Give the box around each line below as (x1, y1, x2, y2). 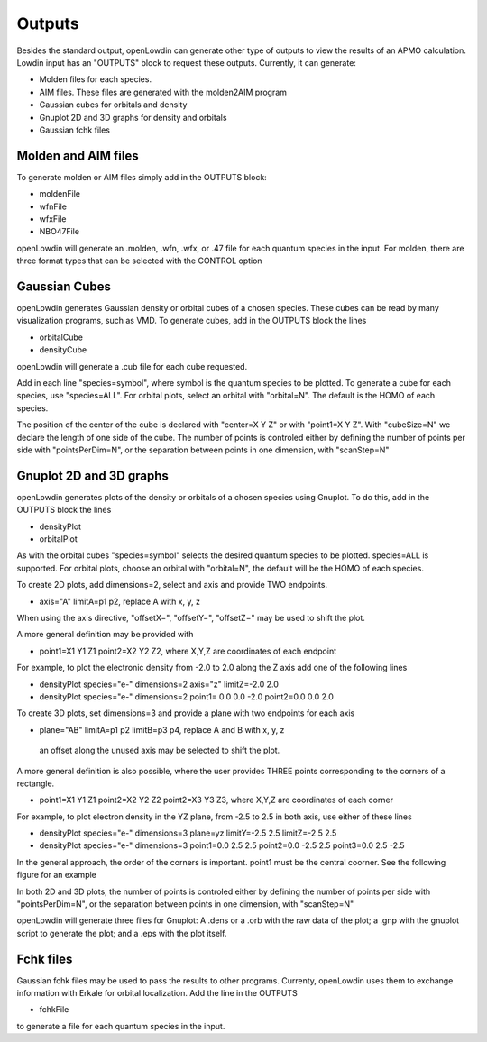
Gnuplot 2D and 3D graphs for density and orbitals (39, 112, 227, 123)
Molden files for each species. (39, 74, 152, 85)
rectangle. (16, 778, 55, 789)
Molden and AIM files (16, 148, 139, 163)
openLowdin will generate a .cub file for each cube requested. (16, 361, 248, 371)
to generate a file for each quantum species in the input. (16, 1020, 225, 1031)
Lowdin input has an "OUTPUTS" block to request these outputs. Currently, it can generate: (16, 57, 356, 68)
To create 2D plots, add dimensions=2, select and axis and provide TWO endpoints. (16, 580, 328, 590)
